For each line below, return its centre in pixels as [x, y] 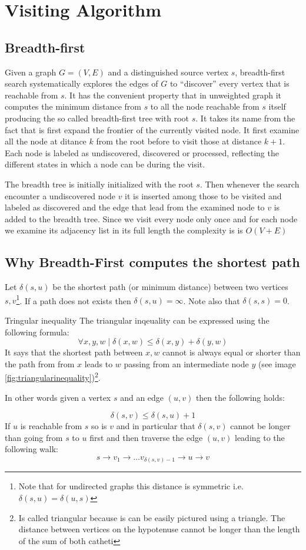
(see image [277, 363]
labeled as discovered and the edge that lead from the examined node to [135, 207]
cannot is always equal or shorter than [232, 352]
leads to [99, 363]
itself [277, 106]
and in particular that [156, 426]
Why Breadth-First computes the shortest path [152, 262]
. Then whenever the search [250, 184]
